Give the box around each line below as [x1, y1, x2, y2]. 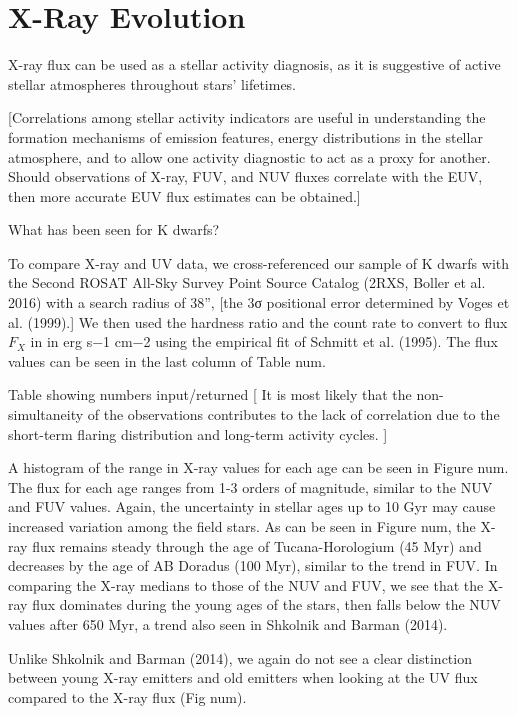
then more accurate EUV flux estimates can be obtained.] [8, 185, 361, 206]
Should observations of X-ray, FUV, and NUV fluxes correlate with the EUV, [8, 166, 483, 187]
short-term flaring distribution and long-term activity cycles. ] [8, 423, 388, 444]
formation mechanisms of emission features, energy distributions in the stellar [8, 126, 483, 147]
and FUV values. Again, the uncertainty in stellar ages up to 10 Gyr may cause [8, 496, 496, 517]
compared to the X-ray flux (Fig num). [8, 686, 247, 707]
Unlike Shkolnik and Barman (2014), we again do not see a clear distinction [8, 647, 472, 668]
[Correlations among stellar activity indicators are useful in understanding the [8, 107, 486, 128]
